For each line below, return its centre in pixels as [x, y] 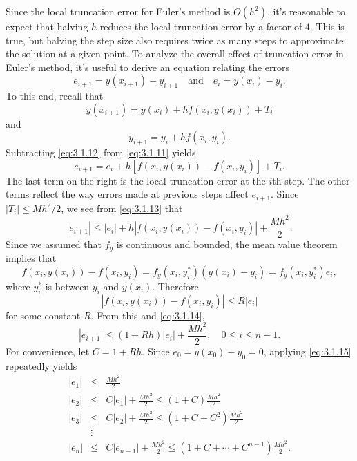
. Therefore [175, 286]
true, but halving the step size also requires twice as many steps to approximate [175, 40]
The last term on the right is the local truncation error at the [136, 180]
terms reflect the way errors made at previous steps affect [127, 194]
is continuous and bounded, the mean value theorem [227, 244]
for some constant [43, 315]
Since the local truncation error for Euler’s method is [118, 11]
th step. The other [311, 180]
